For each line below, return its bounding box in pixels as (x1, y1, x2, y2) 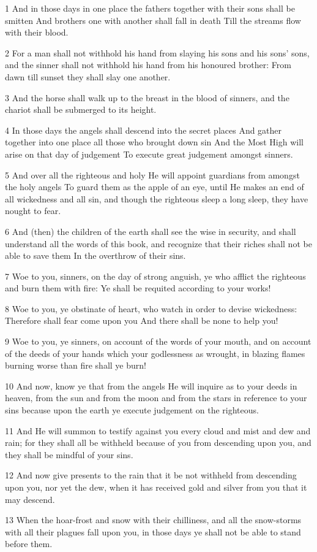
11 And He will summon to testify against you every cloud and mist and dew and (5, 424, 311, 437)
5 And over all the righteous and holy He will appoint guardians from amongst (5, 168, 300, 181)
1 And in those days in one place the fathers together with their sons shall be (5, 2, 295, 14)
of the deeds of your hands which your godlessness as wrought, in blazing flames (5, 347, 305, 359)
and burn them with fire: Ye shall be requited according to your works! (5, 282, 271, 294)
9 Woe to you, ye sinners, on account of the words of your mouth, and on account (5, 335, 311, 348)
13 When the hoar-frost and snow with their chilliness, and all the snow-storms (5, 513, 302, 526)
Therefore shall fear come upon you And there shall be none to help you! (5, 314, 278, 327)
